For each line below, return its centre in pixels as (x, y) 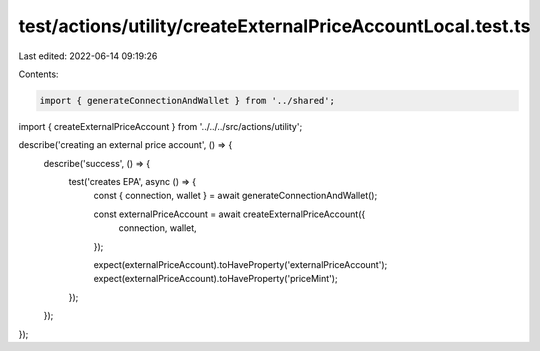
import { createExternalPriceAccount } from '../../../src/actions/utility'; (160, 126)
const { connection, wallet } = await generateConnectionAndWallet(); (235, 196)
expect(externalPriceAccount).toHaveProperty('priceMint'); (216, 279)
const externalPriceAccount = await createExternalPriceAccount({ (229, 214)
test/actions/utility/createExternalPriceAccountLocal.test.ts (274, 26)
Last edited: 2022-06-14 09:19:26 (88, 56)
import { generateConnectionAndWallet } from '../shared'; (187, 100)
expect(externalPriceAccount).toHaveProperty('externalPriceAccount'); (240, 265)
